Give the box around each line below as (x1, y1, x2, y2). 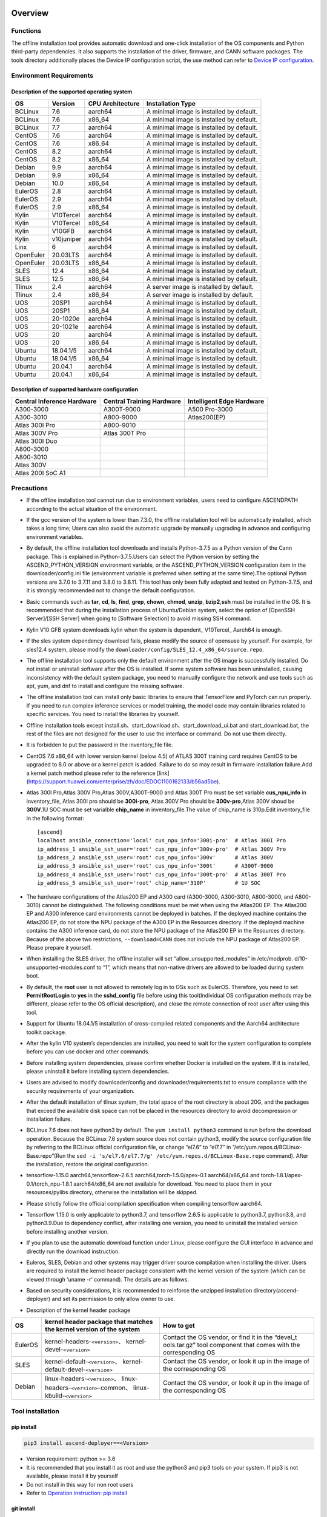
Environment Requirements (11, 72, 94, 80)
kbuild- (45, 1391, 65, 1400)
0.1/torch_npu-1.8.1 (26, 1180, 73, 1188)
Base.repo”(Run (26, 1152, 66, 1159)
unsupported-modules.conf (26, 964, 96, 971)
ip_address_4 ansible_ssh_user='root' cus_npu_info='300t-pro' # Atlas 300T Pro (37, 871, 286, 878)
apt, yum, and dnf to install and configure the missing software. (26, 683, 185, 690)
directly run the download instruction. (26, 1248, 121, 1255)
